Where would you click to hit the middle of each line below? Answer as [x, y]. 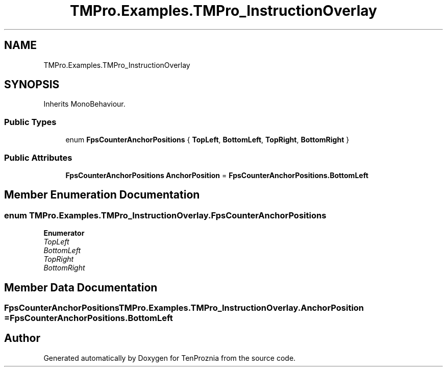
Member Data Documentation [81, 287]
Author [22, 338]
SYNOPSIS [32, 85]
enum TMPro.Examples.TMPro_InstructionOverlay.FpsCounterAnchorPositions [165, 215]
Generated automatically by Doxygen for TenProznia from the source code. [170, 358]
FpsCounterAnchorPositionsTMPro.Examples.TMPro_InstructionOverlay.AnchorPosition [184, 308]
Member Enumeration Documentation [102, 195]
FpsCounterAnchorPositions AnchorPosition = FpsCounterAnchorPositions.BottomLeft [217, 175]
